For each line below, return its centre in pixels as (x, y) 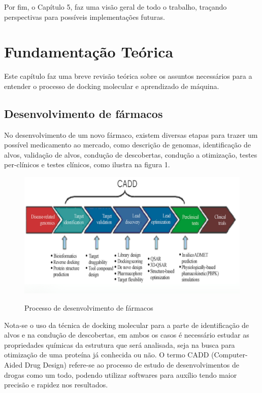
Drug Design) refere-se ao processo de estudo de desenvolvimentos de (132, 365)
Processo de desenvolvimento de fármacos (89, 308)
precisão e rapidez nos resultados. (56, 385)
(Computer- (230, 355)
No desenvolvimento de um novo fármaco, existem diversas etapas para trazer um (131, 134)
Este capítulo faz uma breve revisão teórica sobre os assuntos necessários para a (128, 76)
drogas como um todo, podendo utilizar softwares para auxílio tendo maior (121, 374)
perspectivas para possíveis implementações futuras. (85, 17)
